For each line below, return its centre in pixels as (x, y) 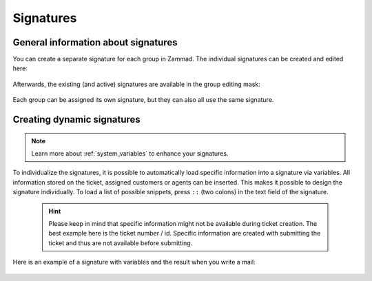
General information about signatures (95, 42)
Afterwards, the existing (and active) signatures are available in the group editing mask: (137, 84)
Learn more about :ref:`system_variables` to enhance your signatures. (130, 154)
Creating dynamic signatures (76, 119)
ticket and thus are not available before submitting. (121, 243)
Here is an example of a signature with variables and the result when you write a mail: (134, 262)
